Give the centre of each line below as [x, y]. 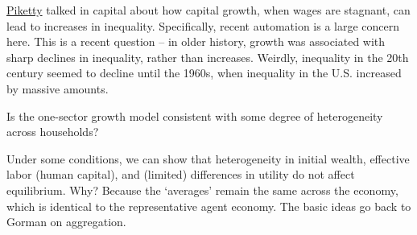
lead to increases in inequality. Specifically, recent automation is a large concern [203, 25]
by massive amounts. [58, 88]
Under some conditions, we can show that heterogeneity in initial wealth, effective [208, 158]
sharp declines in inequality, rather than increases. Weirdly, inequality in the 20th [208, 57]
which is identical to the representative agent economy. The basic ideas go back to [209, 206]
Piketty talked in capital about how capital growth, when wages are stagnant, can [208, 10]
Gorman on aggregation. [66, 222]
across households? [53, 132]
